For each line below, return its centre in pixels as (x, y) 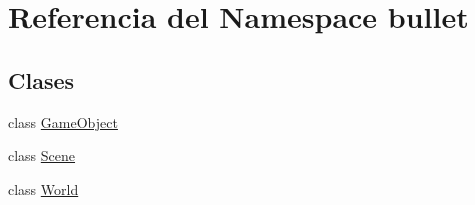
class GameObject (63, 121)
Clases (41, 79)
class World (43, 188)
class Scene (42, 155)
